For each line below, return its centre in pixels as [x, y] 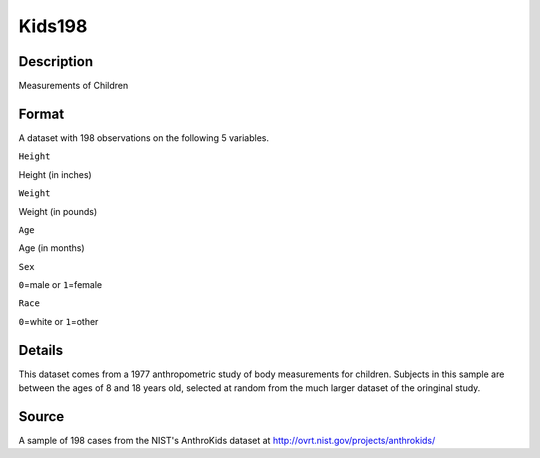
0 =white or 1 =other [58, 321]
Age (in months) [51, 248]
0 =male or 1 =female [60, 285]
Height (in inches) [55, 174]
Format [41, 113]
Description [56, 61]
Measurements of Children [73, 86]
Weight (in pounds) [58, 211]
